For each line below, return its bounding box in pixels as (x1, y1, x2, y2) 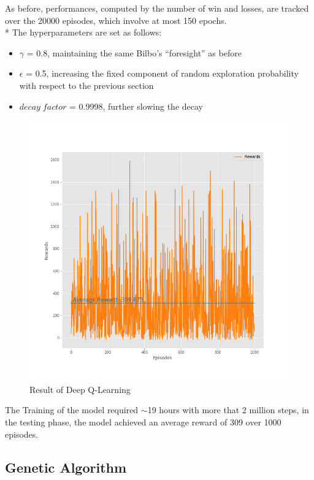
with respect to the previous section (19, 78, 154, 91)
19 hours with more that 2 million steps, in (147, 403, 309, 416)
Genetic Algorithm (5, 457, 127, 476)
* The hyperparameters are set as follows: (5, 26, 162, 39)
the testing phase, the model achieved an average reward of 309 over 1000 (5, 415, 281, 428)
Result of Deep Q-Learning (29, 383, 131, 395)
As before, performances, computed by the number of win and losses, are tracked (5, 2, 309, 14)
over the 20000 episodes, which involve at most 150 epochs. (5, 13, 227, 26)
